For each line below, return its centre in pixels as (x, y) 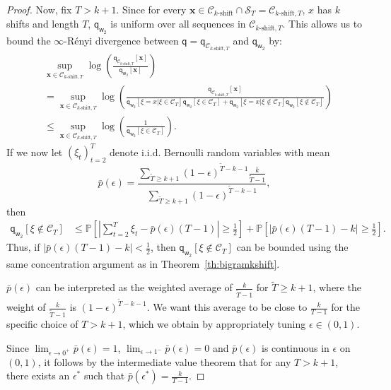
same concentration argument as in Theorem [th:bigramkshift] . (143, 263)
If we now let (35, 152)
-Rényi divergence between (121, 40)
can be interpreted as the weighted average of (134, 287)
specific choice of (42, 324)
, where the (337, 287)
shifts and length (43, 24)
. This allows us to (322, 24)
